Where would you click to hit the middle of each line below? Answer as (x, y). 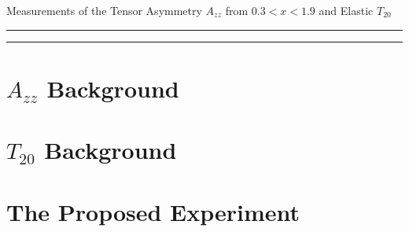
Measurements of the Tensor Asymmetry (104, 10)
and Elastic (346, 10)
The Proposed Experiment (153, 211)
